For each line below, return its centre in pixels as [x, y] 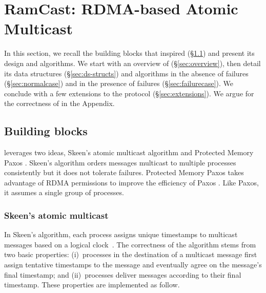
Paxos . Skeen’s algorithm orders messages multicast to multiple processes [120, 162]
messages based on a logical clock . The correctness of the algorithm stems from [130, 244]
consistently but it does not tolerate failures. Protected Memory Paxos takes [124, 172]
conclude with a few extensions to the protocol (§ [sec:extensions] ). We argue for [129, 93]
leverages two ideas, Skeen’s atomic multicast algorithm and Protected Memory [129, 152]
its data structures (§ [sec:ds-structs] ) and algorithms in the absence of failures [126, 73]
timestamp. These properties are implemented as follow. [92, 285]
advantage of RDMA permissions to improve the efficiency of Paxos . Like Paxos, [131, 182]
